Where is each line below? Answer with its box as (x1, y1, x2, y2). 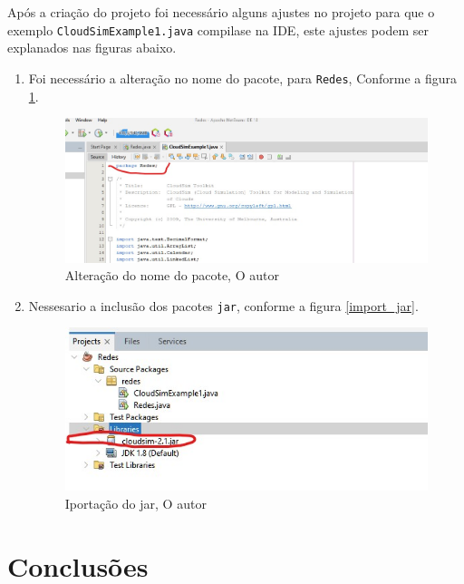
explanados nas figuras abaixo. (7, 38, 177, 57)
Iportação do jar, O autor (64, 493, 207, 512)
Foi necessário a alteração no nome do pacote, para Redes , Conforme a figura (28, 68, 458, 87)
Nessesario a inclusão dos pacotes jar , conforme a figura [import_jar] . (28, 296, 419, 315)
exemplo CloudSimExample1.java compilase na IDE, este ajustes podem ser (7, 20, 429, 39)
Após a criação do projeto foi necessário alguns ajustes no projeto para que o (7, 3, 435, 21)
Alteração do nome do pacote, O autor (64, 266, 279, 285)
